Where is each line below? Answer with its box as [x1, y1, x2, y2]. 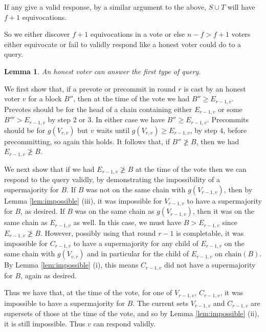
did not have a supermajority [164, 259, 256, 270]
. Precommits [207, 114, 249, 125]
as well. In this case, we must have [73, 217, 182, 228]
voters [231, 29, 251, 39]
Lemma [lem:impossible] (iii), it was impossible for [4, 195, 162, 206]
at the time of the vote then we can [135, 163, 247, 174]
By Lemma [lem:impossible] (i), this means [4, 259, 139, 270]
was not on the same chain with [85, 184, 186, 194]
